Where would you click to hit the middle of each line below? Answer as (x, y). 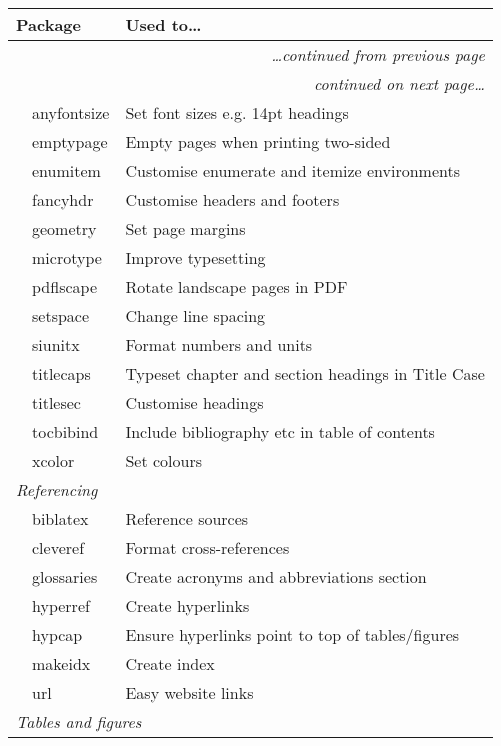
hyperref (61, 605)
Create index (170, 663)
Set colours (164, 460)
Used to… (163, 24)
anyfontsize (71, 112)
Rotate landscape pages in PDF (236, 286)
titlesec (56, 402)
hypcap (57, 634)
